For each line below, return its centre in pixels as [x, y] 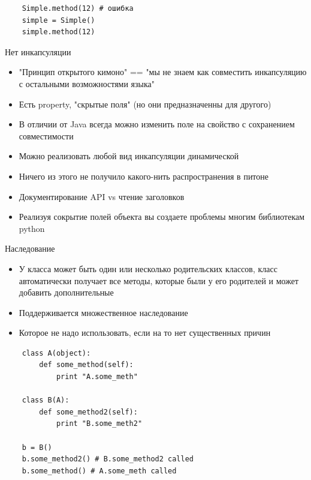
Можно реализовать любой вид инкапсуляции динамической [129, 156]
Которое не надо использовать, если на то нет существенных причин [145, 333]
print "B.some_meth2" [99, 424]
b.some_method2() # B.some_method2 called [108, 459]
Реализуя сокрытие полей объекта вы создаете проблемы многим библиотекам [162, 217]
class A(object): [56, 353]
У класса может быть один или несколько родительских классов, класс [148, 268]
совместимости [46, 135]
